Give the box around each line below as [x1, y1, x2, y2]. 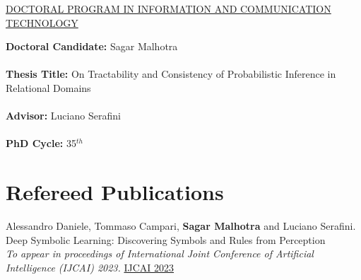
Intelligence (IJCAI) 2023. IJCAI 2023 [6, 259, 174, 274]
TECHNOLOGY [6, 15, 78, 30]
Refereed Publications [6, 177, 224, 206]
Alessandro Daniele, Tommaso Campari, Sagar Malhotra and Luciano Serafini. [6, 218, 356, 233]
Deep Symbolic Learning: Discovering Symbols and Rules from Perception [6, 232, 326, 247]
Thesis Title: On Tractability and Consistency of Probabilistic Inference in [6, 66, 336, 81]
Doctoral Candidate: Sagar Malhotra [6, 39, 178, 54]
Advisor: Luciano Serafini [6, 108, 121, 123]
